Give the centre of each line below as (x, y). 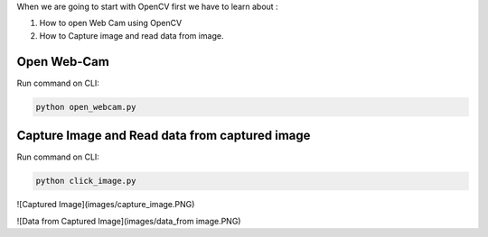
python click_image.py (86, 181)
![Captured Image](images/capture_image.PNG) (106, 205)
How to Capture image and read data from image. (131, 35)
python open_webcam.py (86, 107)
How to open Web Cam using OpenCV (111, 23)
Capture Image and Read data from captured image (164, 136)
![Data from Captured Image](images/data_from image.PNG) (129, 221)
